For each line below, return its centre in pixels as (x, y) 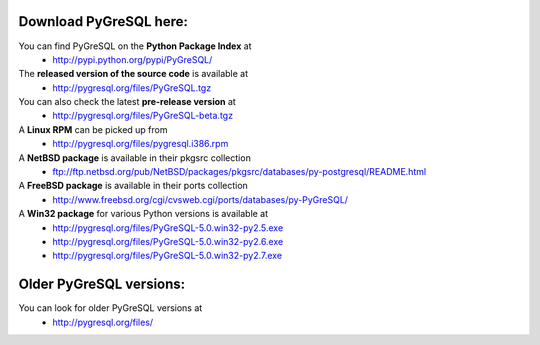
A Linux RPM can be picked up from (93, 129)
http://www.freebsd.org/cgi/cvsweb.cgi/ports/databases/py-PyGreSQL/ (200, 199)
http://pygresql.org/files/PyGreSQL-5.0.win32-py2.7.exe (167, 256)
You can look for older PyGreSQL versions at (110, 308)
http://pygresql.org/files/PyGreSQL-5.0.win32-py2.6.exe (168, 241)
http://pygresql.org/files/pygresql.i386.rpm (140, 144)
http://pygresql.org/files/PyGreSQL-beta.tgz (143, 116)
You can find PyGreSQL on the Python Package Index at (135, 46)
